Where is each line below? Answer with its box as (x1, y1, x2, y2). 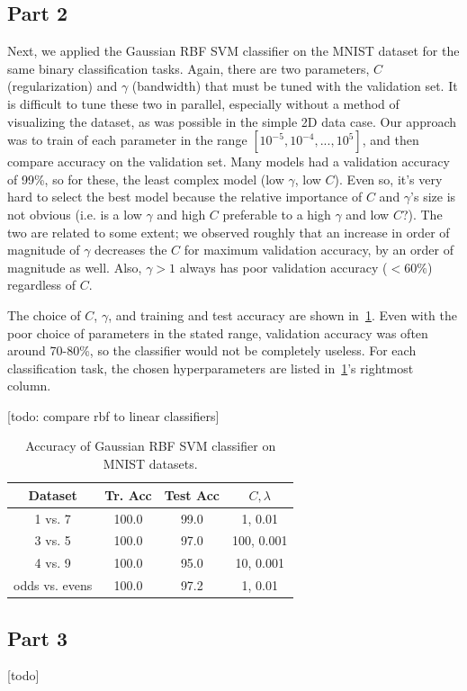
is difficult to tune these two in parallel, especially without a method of (7, 94, 400, 112)
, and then (362, 130, 419, 149)
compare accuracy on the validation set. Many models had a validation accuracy (7, 152, 450, 171)
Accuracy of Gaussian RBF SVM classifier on (25, 436, 276, 455)
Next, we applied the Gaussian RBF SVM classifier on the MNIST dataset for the (7, 41, 460, 60)
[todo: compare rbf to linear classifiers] (7, 406, 220, 425)
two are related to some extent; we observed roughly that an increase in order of (7, 222, 450, 241)
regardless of (7, 275, 76, 294)
